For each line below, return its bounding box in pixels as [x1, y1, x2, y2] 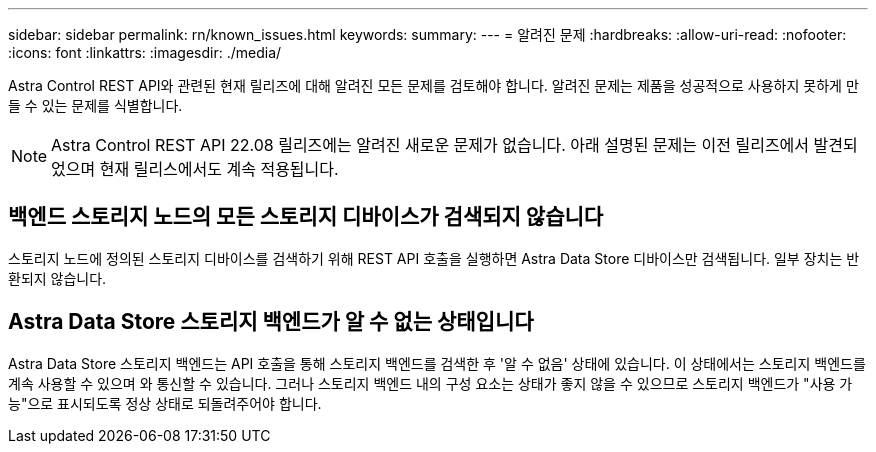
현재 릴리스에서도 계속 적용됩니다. [99, 159, 339, 179]
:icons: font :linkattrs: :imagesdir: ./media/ [8, 44, 282, 61]
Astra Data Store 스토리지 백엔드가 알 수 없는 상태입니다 [8, 309, 534, 335]
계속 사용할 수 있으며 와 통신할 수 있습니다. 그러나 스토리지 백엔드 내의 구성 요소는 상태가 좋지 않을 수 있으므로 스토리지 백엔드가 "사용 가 [8, 374, 853, 392]
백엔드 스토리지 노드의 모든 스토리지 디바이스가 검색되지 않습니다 [8, 204, 604, 230]
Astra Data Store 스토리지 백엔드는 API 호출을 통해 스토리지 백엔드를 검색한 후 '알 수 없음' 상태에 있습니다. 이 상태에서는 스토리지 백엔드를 [8, 354, 866, 372]
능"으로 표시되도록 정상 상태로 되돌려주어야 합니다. [8, 394, 322, 412]
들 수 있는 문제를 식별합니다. [8, 97, 183, 114]
